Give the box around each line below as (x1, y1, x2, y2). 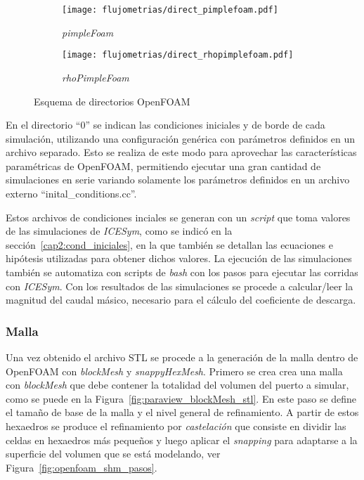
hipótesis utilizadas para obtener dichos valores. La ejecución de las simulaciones (6, 251, 352, 266)
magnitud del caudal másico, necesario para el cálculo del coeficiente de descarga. (6, 292, 356, 307)
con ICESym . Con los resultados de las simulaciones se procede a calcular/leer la (6, 278, 353, 293)
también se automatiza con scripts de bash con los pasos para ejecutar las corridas (6, 265, 358, 280)
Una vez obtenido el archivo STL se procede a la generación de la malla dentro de (6, 350, 358, 365)
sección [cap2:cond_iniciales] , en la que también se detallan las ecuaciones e (6, 237, 333, 252)
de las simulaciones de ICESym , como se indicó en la (6, 223, 233, 238)
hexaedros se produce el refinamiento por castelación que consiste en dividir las (6, 419, 346, 433)
